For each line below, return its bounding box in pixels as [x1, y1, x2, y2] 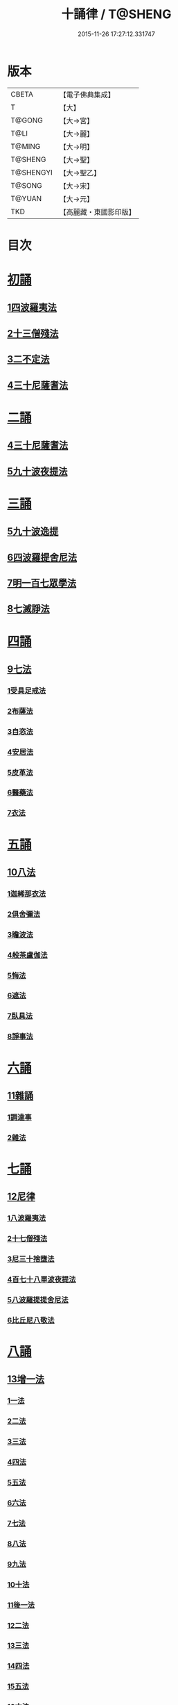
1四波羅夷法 [7, 302, 57, 314]
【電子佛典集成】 [59, 90, 116, 99]
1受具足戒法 [7, 686, 46, 696]
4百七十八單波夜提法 [7, 1274, 76, 1284]
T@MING [10, 141, 41, 151]
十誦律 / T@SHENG [61, 6, 172, 22]
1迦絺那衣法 [7, 888, 46, 898]
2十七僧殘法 [7, 1234, 48, 1244]
